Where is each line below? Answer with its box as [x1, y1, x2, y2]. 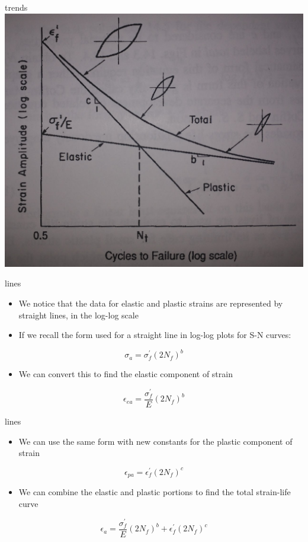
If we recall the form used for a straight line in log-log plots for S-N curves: [18, 329, 291, 341]
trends [5, 1, 28, 13]
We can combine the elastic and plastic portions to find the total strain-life [18, 486, 291, 498]
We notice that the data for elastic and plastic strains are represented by [18, 297, 283, 309]
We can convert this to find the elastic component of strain [18, 368, 233, 380]
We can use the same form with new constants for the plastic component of [18, 435, 293, 447]
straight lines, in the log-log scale [18, 308, 139, 321]
